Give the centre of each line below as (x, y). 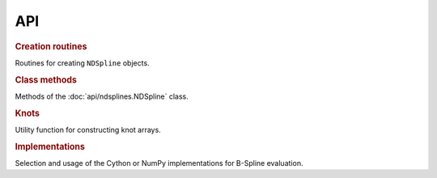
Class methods (46, 79)
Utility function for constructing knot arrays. (88, 129)
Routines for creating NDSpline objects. (82, 63)
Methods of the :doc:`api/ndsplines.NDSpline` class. (102, 96)
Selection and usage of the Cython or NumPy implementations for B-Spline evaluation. (159, 163)
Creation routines (51, 46)
